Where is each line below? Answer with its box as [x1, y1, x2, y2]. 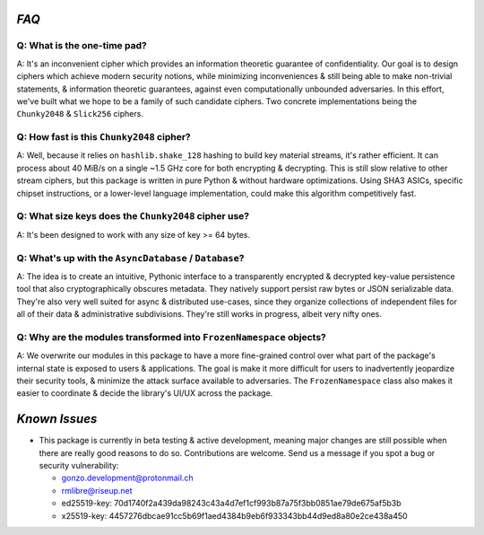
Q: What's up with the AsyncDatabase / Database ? [16, 251, 245, 264]
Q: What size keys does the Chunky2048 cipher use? [16, 210, 250, 223]
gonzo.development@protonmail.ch [61, 472, 194, 484]
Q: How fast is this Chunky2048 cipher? [16, 131, 192, 144]
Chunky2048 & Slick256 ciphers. [16, 109, 143, 119]
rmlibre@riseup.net [61, 485, 134, 496]
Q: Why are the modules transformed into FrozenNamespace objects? [16, 330, 326, 343]
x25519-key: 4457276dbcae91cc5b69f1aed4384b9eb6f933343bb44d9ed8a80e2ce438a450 [61, 510, 408, 521]
